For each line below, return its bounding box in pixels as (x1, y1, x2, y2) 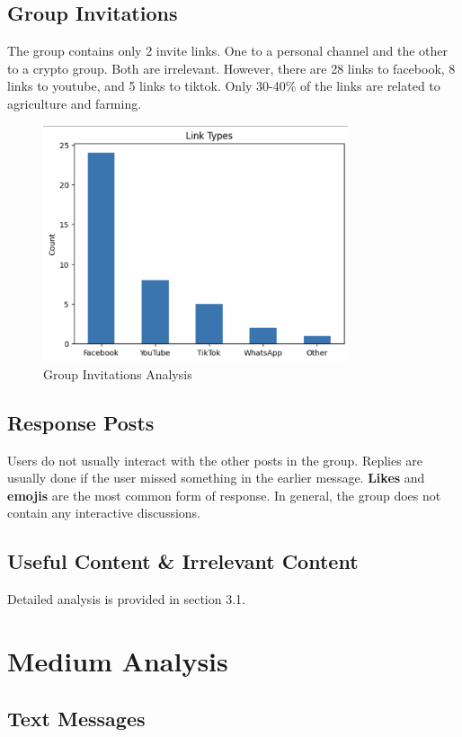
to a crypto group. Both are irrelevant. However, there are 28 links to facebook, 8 (7, 58, 456, 77)
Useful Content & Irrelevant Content (7, 547, 359, 575)
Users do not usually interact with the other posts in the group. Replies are (7, 450, 423, 469)
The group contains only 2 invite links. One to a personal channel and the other (7, 41, 448, 60)
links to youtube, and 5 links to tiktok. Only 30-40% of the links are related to (7, 76, 440, 95)
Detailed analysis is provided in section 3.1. (7, 590, 245, 608)
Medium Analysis (7, 642, 228, 679)
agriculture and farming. (7, 93, 142, 112)
